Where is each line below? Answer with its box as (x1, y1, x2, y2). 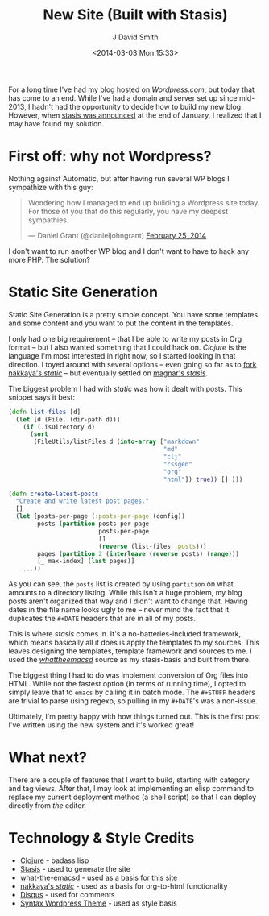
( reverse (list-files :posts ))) (97, 542, 207, 550)
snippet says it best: (8, 392, 75, 402)
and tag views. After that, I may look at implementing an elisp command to (8, 784, 255, 794)
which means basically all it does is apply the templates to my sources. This (8, 638, 260, 648)
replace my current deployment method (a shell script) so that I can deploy (8, 792, 257, 802)
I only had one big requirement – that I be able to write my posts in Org (8, 334, 242, 343)
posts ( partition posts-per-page (37, 520, 150, 528)
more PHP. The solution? (8, 255, 91, 264)
